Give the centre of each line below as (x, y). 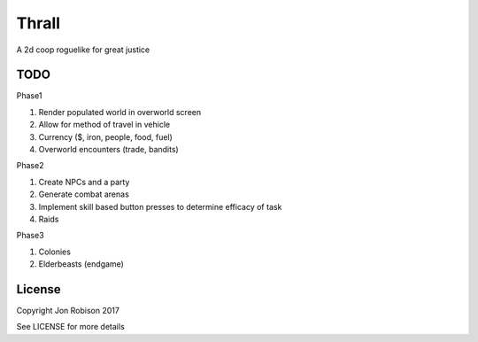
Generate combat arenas (84, 194)
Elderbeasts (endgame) (81, 264)
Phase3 (30, 236)
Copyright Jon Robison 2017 (68, 311)
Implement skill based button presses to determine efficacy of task (160, 206)
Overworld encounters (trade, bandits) (108, 150)
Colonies (54, 252)
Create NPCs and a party (84, 182)
